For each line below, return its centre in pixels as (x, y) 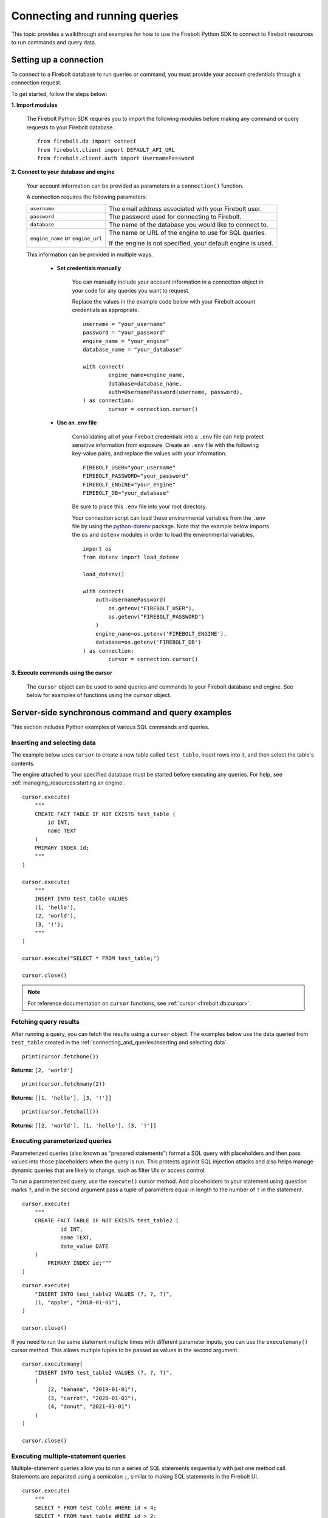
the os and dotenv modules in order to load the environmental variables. (163, 535)
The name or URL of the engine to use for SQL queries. (188, 233)
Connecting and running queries (95, 16)
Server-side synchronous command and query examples (121, 713)
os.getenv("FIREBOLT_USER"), (152, 608)
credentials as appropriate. (106, 310)
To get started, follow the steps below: (59, 94)
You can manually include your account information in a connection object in (168, 282)
